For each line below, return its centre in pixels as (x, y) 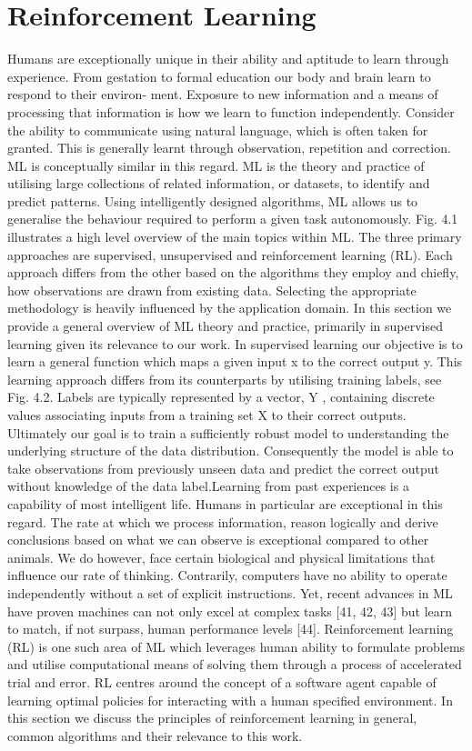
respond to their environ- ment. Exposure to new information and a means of (223, 94)
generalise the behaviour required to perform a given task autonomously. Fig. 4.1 (233, 219)
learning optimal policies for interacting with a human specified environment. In (230, 700)
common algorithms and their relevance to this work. (155, 735)
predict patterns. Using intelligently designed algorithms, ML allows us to (213, 200)
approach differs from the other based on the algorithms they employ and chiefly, (233, 272)
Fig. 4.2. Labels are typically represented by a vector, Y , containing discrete (221, 397)
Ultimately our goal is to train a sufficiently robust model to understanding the (228, 432)
